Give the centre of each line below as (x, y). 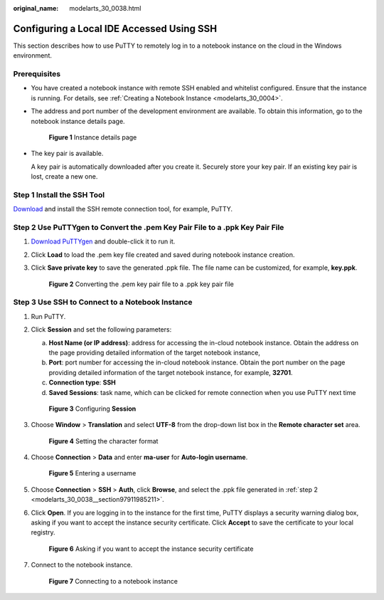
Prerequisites (37, 74)
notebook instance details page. (78, 121)
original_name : (36, 8)
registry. (43, 532)
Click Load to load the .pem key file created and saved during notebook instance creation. (163, 254)
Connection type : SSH (82, 383)
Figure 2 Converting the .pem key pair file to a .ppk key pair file (141, 284)
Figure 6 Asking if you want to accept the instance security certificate (151, 549)
